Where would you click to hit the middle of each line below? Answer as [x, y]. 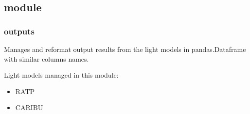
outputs [19, 31]
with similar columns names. [46, 58]
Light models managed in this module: [61, 75]
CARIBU [29, 107]
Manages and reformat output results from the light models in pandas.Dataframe [125, 49]
